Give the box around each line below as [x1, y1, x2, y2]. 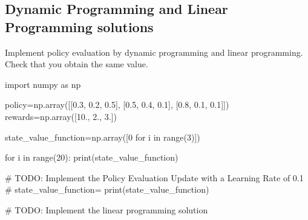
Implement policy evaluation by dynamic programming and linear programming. [5, 45, 303, 58]
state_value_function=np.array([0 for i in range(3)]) [5, 130, 200, 143]
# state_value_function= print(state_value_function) [5, 183, 209, 196]
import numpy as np [5, 78, 81, 90]
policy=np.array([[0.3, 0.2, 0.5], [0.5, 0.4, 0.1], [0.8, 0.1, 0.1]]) [5, 98, 229, 111]
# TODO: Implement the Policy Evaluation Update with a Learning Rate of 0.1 [5, 171, 304, 184]
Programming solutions [5, 17, 154, 36]
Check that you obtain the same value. [5, 58, 148, 70]
